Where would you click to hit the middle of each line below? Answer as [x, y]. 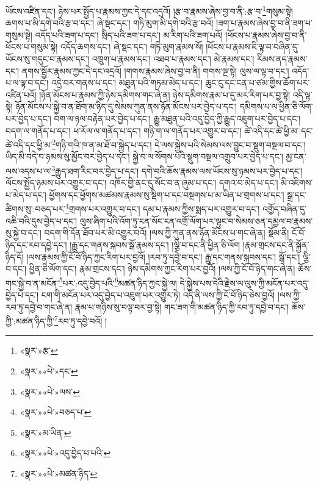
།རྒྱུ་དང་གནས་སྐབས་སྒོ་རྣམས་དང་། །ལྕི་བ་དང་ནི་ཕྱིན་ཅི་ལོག [155, 244]
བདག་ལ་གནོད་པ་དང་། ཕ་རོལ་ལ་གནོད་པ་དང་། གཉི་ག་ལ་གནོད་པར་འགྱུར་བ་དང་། [124, 130]
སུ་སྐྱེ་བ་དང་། [23, 233]
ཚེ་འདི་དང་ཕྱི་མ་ [29, 144]
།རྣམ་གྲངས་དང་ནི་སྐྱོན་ [276, 244]
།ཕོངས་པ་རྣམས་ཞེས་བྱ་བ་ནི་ [266, 34]
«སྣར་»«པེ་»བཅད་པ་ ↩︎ [56, 412]
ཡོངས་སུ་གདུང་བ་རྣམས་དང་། [47, 59]
